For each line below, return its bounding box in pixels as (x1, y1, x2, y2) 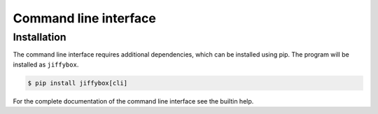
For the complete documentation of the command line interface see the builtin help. (13, 97, 254, 105)
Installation (13, 31, 66, 43)
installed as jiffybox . (13, 60, 79, 69)
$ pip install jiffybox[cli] (27, 79, 128, 87)
